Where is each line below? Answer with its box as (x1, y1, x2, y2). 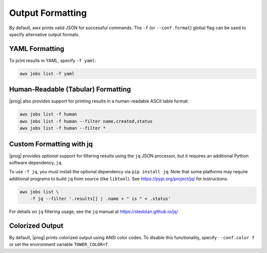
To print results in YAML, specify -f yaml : (9, 57, 96, 63)
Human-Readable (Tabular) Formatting (9, 85, 131, 94)
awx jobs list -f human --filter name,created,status (19, 118, 153, 124)
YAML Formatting (9, 45, 64, 53)
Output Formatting (9, 7, 87, 18)
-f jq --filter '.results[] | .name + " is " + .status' (30, 196, 171, 202)
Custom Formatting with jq (9, 140, 93, 148)
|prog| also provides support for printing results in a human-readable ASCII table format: (9, 98, 189, 104)
